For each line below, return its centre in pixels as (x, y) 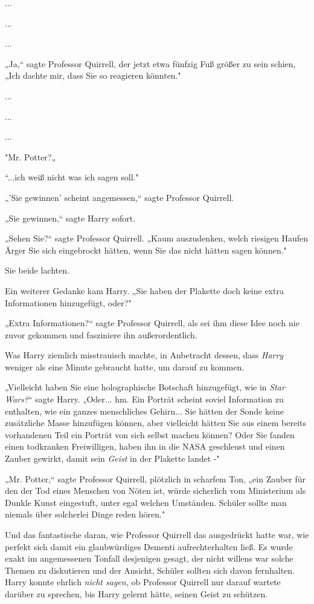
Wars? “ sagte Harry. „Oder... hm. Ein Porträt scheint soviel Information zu (144, 399)
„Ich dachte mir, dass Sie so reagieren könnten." (93, 75)
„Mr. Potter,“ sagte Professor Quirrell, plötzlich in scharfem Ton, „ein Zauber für (155, 478)
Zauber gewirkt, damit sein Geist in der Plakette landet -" (112, 458)
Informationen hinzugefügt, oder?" (68, 302)
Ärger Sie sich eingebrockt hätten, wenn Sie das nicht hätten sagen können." (146, 250)
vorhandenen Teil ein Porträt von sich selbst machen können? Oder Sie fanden (150, 434)
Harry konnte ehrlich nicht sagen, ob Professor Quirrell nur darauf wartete (143, 582)
